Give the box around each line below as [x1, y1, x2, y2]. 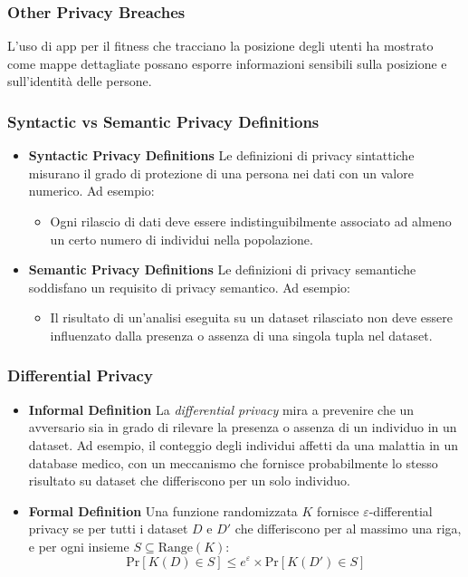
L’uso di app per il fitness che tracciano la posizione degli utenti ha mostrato [7, 36, 434, 55]
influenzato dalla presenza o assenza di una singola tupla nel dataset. [50, 325, 433, 344]
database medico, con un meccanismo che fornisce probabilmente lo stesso [28, 453, 438, 472]
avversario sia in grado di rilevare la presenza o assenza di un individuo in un [28, 418, 457, 437]
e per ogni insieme [28, 536, 129, 555]
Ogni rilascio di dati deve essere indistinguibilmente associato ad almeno [50, 212, 452, 230]
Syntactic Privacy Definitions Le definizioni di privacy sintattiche [28, 146, 415, 165]
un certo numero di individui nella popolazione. [50, 229, 313, 248]
